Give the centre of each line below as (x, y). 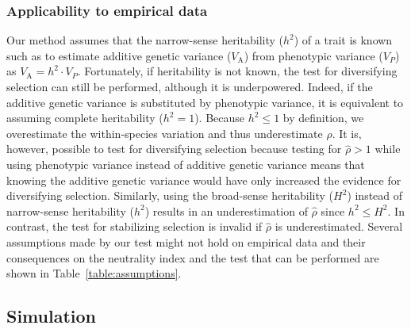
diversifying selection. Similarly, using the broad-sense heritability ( (170, 195)
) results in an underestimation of (226, 210)
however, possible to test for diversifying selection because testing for (174, 149)
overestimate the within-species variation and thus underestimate (165, 133)
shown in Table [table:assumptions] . (94, 273)
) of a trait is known (343, 40)
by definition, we (323, 118)
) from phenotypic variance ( (313, 55)
